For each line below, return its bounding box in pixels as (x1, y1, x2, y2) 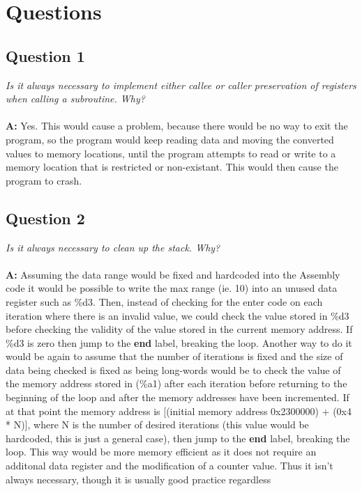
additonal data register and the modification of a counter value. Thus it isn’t (6, 458, 333, 473)
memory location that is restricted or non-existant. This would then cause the (6, 159, 338, 174)
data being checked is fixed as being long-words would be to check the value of (6, 362, 341, 377)
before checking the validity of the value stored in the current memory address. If (6, 322, 353, 336)
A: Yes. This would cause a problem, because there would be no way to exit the (6, 118, 348, 133)
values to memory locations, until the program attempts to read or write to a (6, 146, 336, 160)
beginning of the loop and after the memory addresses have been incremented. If (6, 390, 349, 405)
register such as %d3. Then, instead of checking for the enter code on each (6, 294, 323, 309)
